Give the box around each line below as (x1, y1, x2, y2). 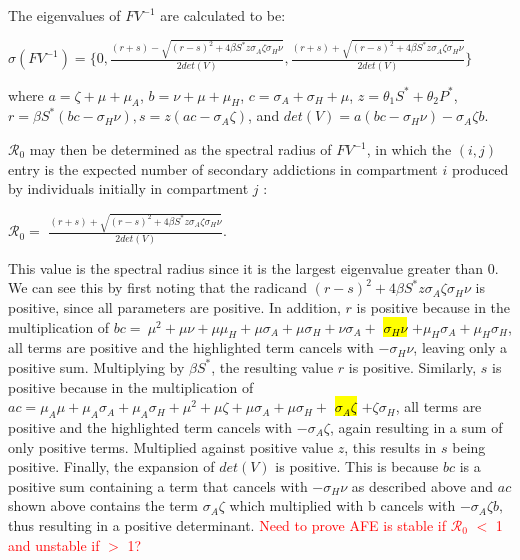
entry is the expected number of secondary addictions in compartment (8, 158, 438, 179)
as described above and (351, 475, 494, 496)
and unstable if (8, 534, 100, 555)
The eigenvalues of (8, 5, 121, 25)
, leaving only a (413, 337, 508, 358)
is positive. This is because (275, 456, 439, 477)
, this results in (344, 436, 437, 457)
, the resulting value (211, 356, 334, 377)
